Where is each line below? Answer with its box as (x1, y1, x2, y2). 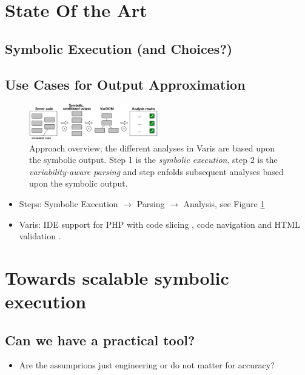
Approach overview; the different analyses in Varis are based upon (29, 141, 275, 154)
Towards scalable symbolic (5, 265, 229, 290)
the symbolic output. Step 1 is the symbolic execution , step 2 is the (29, 153, 278, 166)
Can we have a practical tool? (5, 330, 195, 349)
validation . (19, 230, 61, 242)
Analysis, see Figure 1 (183, 197, 265, 210)
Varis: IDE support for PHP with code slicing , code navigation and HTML (19, 217, 300, 230)
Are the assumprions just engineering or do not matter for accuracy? (19, 359, 275, 371)
